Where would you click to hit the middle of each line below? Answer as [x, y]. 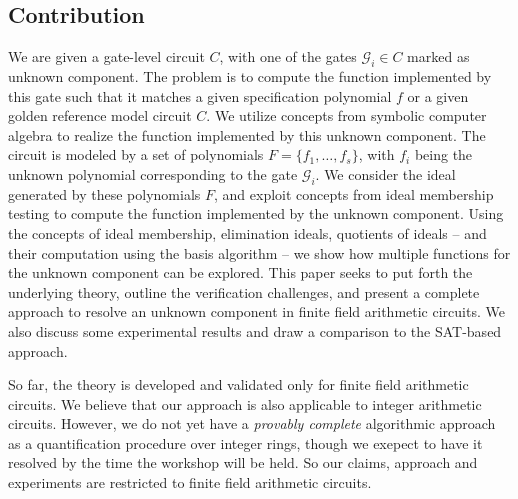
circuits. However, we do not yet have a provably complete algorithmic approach [252, 423]
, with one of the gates [288, 56]
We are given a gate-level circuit [106, 56]
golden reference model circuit [100, 115]
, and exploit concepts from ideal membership [353, 193]
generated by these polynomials [104, 193]
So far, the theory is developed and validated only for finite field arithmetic [238, 384]
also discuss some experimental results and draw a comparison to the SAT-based [255, 330]
